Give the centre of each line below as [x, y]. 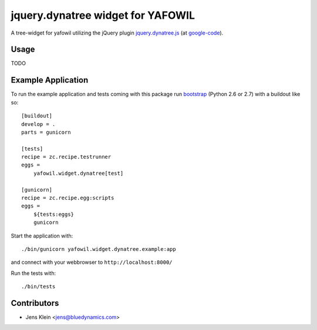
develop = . [38, 124]
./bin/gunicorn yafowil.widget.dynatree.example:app [99, 249]
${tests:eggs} [54, 214]
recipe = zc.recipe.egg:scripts [68, 198]
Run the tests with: [33, 273]
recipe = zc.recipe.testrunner [66, 157]
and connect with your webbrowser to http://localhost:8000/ [92, 262]
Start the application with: [42, 236]
